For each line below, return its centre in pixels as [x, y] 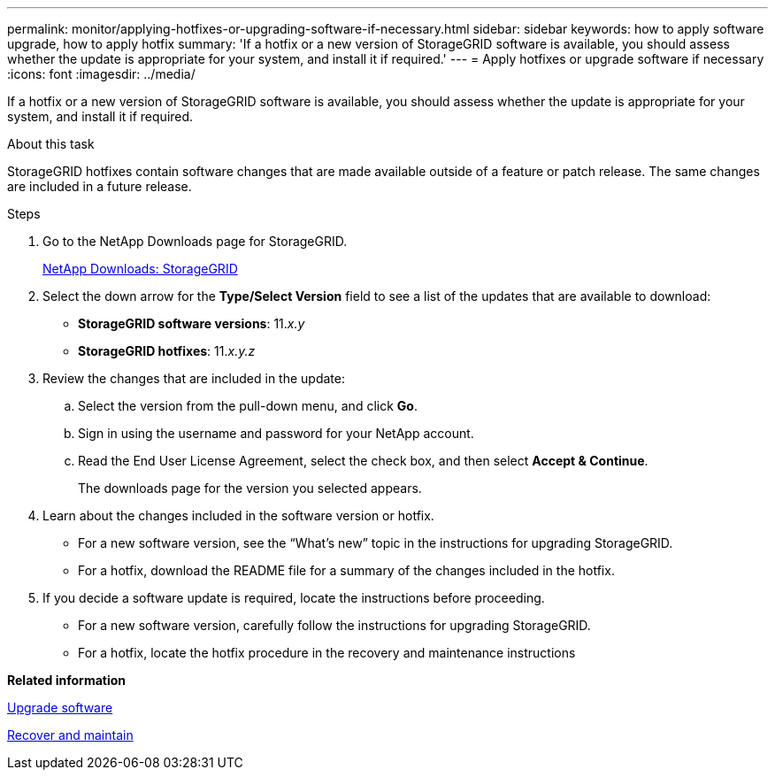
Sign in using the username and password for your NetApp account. [276, 433]
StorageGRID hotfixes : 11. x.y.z [167, 351]
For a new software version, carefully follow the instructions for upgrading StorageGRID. [334, 625]
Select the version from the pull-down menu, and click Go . [248, 406]
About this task [51, 144]
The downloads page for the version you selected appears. [250, 488]
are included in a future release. [100, 186]
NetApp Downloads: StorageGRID [140, 269]
